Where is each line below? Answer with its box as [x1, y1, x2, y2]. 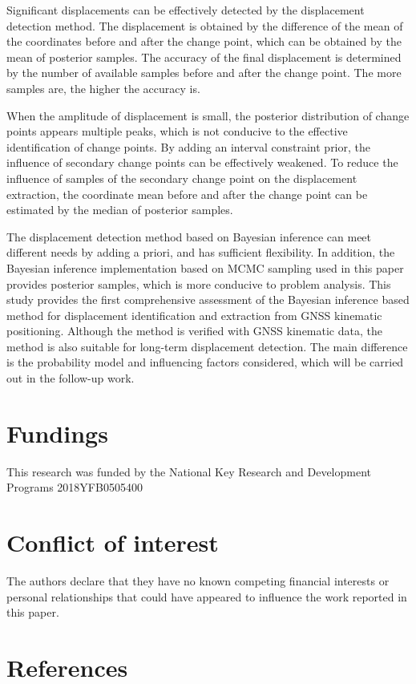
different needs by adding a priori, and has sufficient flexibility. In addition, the [6, 244, 395, 261]
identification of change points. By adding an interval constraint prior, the [6, 138, 371, 155]
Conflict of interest [6, 526, 219, 559]
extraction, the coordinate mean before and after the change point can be [6, 185, 368, 202]
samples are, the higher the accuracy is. [6, 79, 200, 96]
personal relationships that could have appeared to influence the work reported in [6, 588, 407, 605]
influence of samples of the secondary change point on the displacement [6, 169, 357, 186]
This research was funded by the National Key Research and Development [6, 463, 371, 480]
